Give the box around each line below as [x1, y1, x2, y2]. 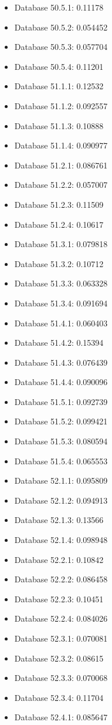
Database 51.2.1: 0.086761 [14, 159, 108, 171]
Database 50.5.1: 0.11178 [14, 1, 104, 13]
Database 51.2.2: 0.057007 [14, 178, 108, 191]
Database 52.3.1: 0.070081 [14, 632, 108, 644]
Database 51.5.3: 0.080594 [14, 435, 108, 447]
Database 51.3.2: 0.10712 [14, 257, 104, 269]
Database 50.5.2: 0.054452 [14, 21, 108, 33]
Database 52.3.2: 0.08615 [14, 652, 104, 664]
